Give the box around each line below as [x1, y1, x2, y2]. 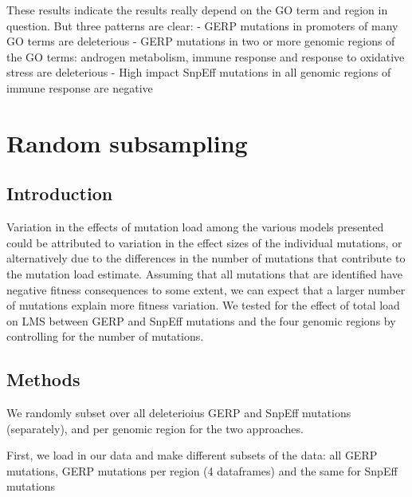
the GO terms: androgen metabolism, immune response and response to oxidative [6, 48, 405, 65]
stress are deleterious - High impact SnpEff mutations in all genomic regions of [6, 64, 391, 81]
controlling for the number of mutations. [6, 328, 204, 345]
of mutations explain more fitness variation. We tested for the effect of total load [6, 297, 400, 314]
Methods [6, 367, 80, 392]
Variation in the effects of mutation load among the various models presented [6, 219, 384, 235]
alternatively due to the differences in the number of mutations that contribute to [6, 250, 406, 266]
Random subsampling [6, 126, 248, 159]
